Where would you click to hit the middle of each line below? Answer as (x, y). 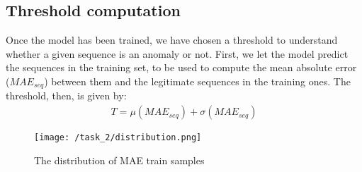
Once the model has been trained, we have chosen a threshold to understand (172, 40)
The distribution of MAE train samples (119, 160)
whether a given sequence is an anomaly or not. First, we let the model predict (177, 53)
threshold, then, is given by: (66, 96)
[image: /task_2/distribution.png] (118, 138)
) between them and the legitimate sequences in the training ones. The (197, 81)
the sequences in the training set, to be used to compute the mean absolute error (181, 67)
